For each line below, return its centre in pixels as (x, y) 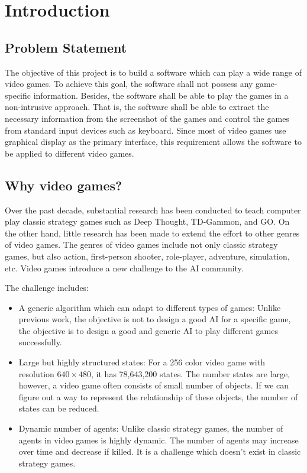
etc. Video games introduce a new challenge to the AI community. (124, 268)
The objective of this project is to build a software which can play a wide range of (153, 72)
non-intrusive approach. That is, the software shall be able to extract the (137, 107)
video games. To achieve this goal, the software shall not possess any (129, 84)
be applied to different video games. (70, 153)
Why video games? (64, 185)
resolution (36, 373)
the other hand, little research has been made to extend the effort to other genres (152, 233)
